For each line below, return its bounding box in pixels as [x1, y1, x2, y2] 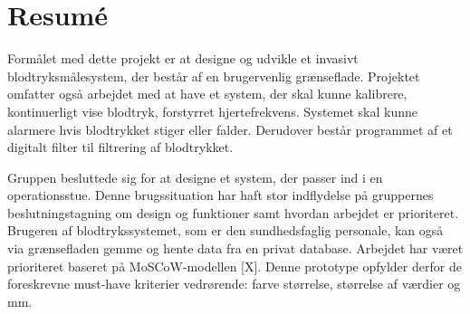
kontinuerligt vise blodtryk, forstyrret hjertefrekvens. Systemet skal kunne [7, 101, 417, 120]
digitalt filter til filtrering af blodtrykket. [7, 138, 234, 157]
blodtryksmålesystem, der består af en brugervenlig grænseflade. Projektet [7, 66, 420, 85]
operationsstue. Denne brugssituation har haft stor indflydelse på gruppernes [7, 186, 434, 205]
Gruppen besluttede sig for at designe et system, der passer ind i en [7, 167, 383, 186]
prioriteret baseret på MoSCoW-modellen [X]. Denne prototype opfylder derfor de [7, 256, 462, 275]
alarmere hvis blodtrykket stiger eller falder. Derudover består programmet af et [7, 119, 453, 138]
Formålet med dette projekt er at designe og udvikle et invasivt [7, 49, 359, 68]
